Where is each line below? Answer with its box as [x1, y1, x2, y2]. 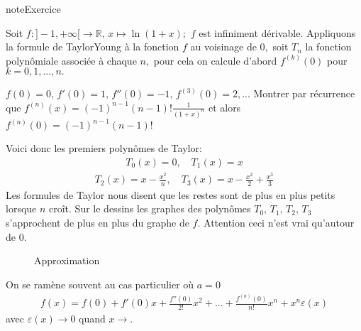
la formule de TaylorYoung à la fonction [6, 39, 179, 54]
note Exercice [6, 1, 61, 16]
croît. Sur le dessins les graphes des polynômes [49, 201, 251, 216]
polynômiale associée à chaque [6, 53, 137, 67]
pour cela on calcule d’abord [153, 53, 277, 67]
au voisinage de [190, 39, 257, 54]
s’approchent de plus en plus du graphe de [6, 215, 189, 230]
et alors [208, 99, 241, 114]
